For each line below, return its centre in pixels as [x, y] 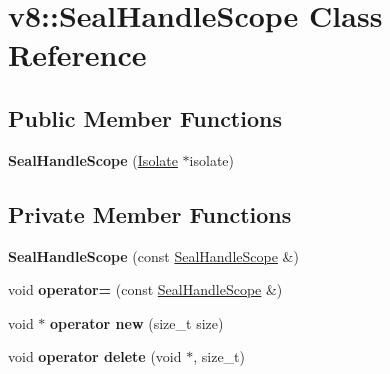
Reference [77, 54]
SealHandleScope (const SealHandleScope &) [153, 255]
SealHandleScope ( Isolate [93, 159]
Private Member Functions [150, 213]
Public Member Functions [145, 117]
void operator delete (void [95, 356]
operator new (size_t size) [137, 322]
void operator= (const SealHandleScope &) [145, 289]
